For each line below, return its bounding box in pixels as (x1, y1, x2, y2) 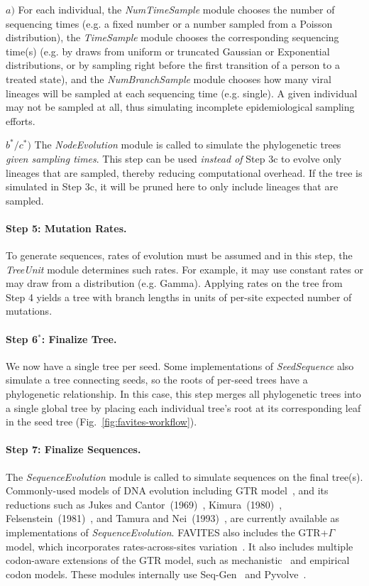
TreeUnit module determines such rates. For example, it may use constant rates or (6, 261, 363, 276)
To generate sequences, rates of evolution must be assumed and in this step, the (6, 248, 353, 263)
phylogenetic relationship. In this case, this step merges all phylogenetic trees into (6, 386, 361, 401)
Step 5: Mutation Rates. (6, 220, 127, 235)
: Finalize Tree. (41, 331, 117, 346)
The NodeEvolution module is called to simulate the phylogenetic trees (34, 137, 341, 152)
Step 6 (6, 331, 38, 346)
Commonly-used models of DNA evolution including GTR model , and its (6, 483, 329, 498)
